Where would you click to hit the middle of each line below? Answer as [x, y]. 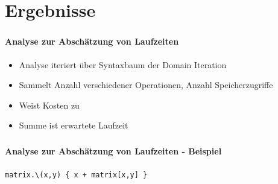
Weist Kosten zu [49, 105]
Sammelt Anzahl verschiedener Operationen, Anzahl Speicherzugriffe [146, 85]
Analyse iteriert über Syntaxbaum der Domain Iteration [123, 64]
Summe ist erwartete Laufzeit [74, 125]
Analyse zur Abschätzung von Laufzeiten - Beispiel [113, 151]
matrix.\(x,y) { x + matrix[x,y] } [76, 175]
